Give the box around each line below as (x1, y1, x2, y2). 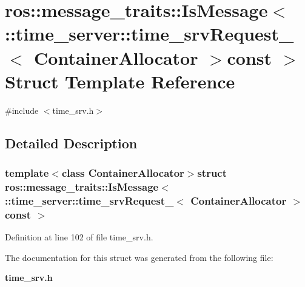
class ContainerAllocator (61, 165, 184, 180)
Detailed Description (5, 133, 138, 152)
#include (5, 104, 39, 116)
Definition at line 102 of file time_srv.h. (5, 231, 153, 243)
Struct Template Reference (5, 68, 235, 93)
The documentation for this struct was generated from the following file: (5, 251, 273, 263)
